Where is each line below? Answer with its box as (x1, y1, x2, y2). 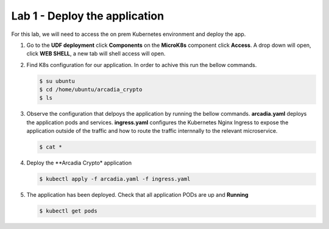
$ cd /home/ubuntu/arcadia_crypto (39, 86, 143, 93)
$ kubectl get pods (39, 208, 97, 214)
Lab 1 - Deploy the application (11, 9, 164, 23)
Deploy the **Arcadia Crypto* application (26, 159, 132, 167)
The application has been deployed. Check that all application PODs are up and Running (26, 191, 249, 199)
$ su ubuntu (39, 77, 76, 85)
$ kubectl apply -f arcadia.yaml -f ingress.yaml (39, 175, 191, 183)
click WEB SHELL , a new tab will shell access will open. (26, 50, 166, 57)
